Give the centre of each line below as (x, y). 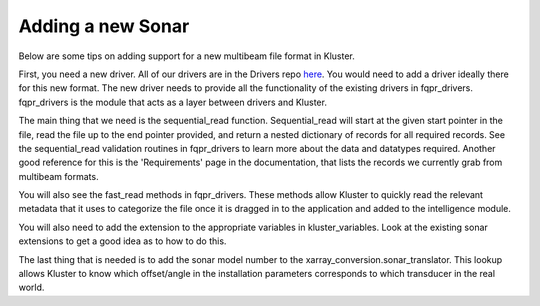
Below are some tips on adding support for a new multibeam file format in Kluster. (186, 56)
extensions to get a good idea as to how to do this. (122, 241)
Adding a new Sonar (104, 26)
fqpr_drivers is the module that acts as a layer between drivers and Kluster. (172, 102)
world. (31, 287)
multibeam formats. (58, 176)
